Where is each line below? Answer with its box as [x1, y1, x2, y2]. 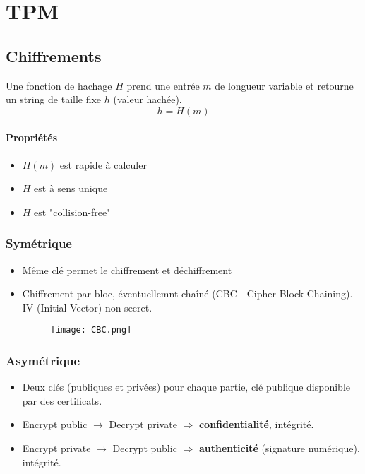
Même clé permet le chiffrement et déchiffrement [22, 262, 232, 277]
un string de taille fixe [6, 92, 102, 107]
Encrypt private [22, 441, 91, 455]
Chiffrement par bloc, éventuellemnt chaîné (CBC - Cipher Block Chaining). [22, 286, 353, 301]
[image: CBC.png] [50, 325, 132, 336]
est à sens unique [34, 181, 108, 196]
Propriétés [6, 130, 58, 145]
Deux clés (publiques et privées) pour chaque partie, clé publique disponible [22, 379, 351, 394]
